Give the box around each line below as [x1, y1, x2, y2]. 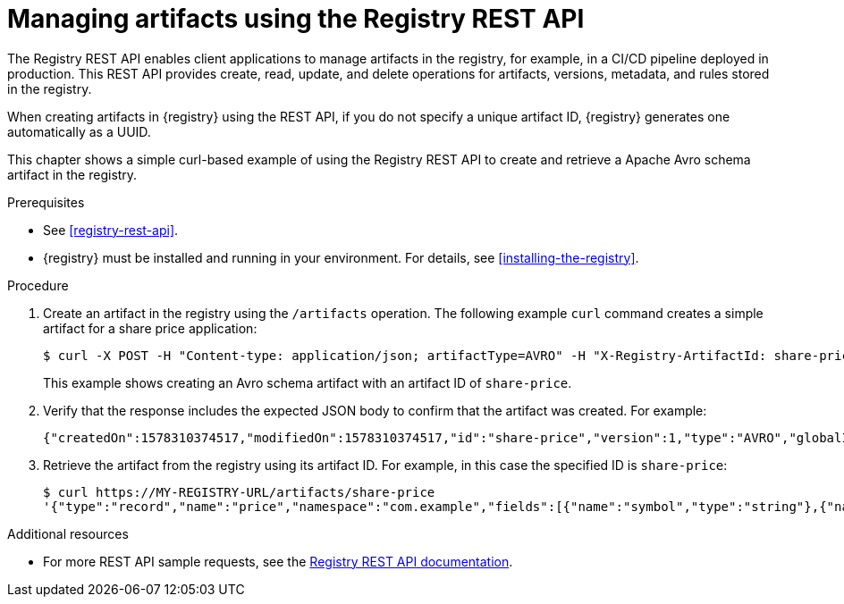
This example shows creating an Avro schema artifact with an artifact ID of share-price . [43, 374, 572, 390]
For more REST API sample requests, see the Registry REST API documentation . [43, 553, 513, 569]
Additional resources [7, 525, 129, 541]
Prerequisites [7, 194, 85, 210]
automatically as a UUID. [7, 123, 151, 139]
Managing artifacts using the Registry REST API [7, 4, 585, 34]
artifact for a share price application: [43, 320, 257, 336]
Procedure [7, 277, 69, 293]
